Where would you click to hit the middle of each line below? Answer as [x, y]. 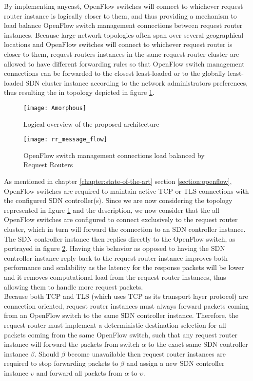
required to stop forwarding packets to [61, 363]
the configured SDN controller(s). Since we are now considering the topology [118, 200]
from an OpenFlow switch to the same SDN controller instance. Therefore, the [121, 315]
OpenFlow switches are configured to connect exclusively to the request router [121, 219]
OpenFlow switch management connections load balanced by [114, 155]
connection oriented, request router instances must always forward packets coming [126, 305]
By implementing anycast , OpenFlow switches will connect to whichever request [124, 6]
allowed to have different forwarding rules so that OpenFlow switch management [124, 63]
